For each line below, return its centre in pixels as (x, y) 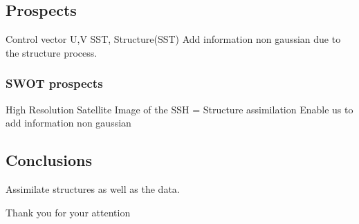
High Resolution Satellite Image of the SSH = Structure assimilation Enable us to (179, 109)
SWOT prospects (54, 83)
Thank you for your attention (68, 212)
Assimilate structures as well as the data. (93, 189)
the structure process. (52, 52)
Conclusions (49, 160)
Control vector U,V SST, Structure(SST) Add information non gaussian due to (173, 39)
